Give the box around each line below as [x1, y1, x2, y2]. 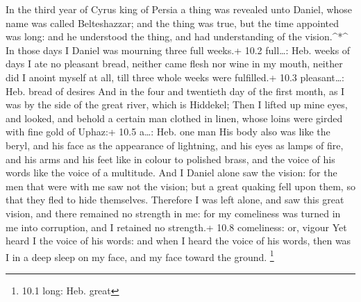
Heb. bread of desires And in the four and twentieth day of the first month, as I [6, 83, 345, 98]
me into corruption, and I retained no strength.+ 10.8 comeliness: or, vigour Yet [6, 219, 347, 234]
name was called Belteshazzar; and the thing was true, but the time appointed [6, 15, 339, 30]
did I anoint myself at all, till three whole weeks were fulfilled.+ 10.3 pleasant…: [6, 69, 345, 84]
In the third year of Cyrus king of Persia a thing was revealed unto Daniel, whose [6, 2, 353, 16]
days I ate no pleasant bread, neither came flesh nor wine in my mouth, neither [6, 56, 343, 71]
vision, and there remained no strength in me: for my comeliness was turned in [6, 205, 341, 220]
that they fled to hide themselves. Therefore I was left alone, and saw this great [6, 192, 344, 207]
